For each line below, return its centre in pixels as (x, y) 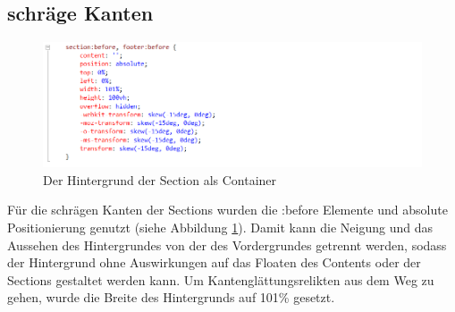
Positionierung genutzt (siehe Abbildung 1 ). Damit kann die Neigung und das (220, 227)
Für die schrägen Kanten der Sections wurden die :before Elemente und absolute (227, 210)
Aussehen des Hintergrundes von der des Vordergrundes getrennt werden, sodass (227, 245)
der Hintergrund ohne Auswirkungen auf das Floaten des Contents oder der (214, 262)
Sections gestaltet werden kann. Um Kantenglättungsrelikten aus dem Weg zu (221, 279)
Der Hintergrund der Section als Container (160, 179)
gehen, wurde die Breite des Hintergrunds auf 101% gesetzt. (171, 297)
